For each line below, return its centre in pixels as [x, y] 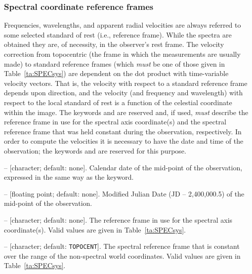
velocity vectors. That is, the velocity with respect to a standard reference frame [126, 83]
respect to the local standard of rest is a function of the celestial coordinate [118, 102]
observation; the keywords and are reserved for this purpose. [95, 150]
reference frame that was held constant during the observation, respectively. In [123, 131]
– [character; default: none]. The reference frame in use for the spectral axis [118, 219]
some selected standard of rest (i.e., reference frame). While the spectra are [118, 34]
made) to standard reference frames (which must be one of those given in [115, 63]
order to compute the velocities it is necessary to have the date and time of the [124, 141]
